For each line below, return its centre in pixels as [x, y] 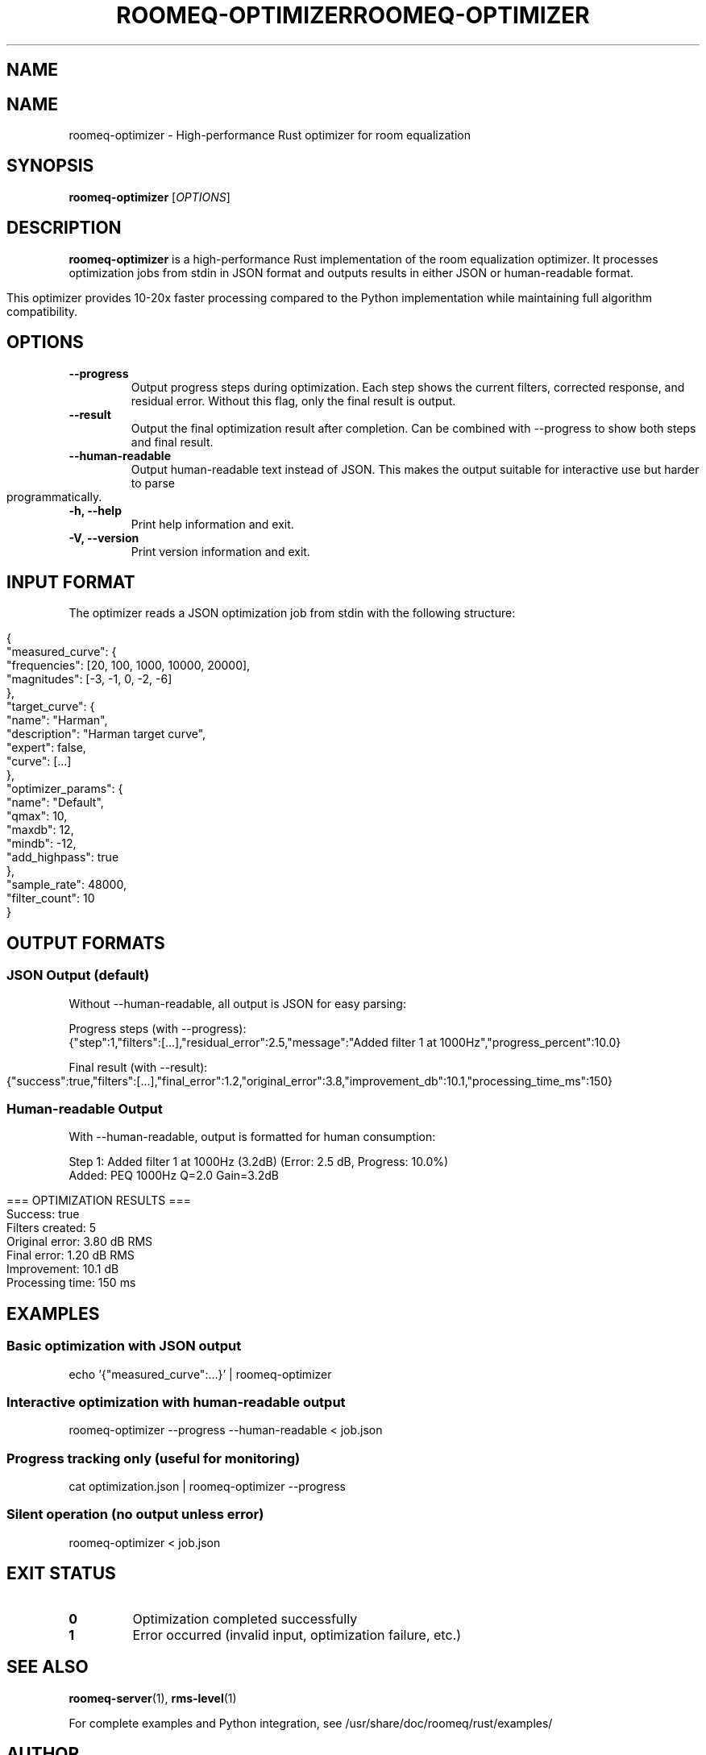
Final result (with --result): [138, 1067]
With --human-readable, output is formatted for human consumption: [252, 1137]
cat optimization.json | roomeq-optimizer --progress [207, 1487]
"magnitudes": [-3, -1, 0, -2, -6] [89, 679]
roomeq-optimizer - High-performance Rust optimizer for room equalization [270, 135]
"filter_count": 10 [51, 898]
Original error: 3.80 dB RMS [80, 1242]
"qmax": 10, [37, 816]
